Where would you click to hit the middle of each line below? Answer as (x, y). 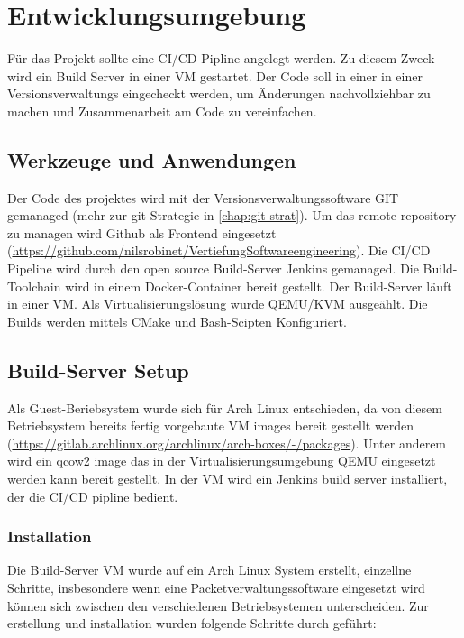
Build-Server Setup (98, 370)
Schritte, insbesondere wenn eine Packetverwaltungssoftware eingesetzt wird (216, 588)
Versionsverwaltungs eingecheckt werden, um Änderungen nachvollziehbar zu (219, 93)
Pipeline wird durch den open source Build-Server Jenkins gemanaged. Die (213, 268)
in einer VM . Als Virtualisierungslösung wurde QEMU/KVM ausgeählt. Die (218, 304)
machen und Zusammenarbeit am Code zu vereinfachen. (162, 111)
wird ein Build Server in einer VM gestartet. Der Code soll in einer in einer (215, 75)
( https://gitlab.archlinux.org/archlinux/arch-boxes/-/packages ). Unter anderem (227, 443)
